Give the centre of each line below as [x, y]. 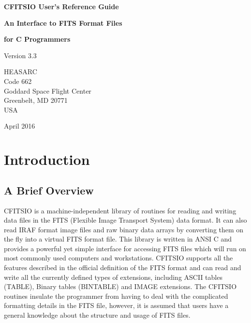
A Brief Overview [49, 190]
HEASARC [21, 72]
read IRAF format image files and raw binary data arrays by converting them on [124, 229]
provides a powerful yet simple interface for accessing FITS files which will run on [125, 248]
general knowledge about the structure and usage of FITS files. [97, 315]
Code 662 [18, 81]
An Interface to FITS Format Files [63, 23]
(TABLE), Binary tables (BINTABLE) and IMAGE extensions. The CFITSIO [120, 286]
